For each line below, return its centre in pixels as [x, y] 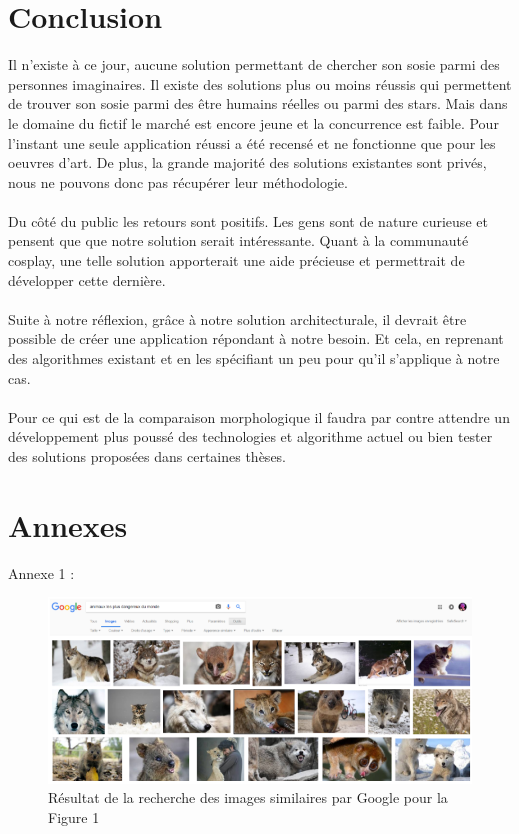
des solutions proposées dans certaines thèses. [147, 456]
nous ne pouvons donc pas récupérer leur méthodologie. [178, 181]
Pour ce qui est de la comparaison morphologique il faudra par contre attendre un [259, 416]
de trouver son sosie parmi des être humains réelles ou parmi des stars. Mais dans [258, 103]
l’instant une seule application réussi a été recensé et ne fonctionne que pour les [252, 142]
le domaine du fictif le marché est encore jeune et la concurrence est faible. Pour [253, 122]
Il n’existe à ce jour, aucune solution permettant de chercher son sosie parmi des [254, 64]
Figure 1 [74, 816]
